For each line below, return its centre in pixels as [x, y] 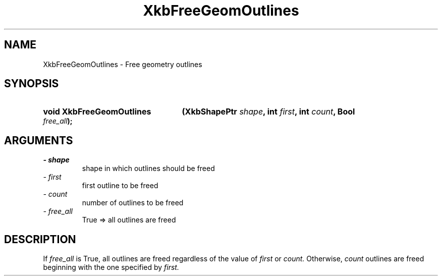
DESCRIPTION [40, 239]
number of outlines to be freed [133, 203]
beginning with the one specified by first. [111, 267]
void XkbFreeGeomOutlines [97, 112]
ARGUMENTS [39, 140]
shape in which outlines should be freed [148, 169]
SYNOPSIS [32, 84]
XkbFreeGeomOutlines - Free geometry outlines [123, 64]
